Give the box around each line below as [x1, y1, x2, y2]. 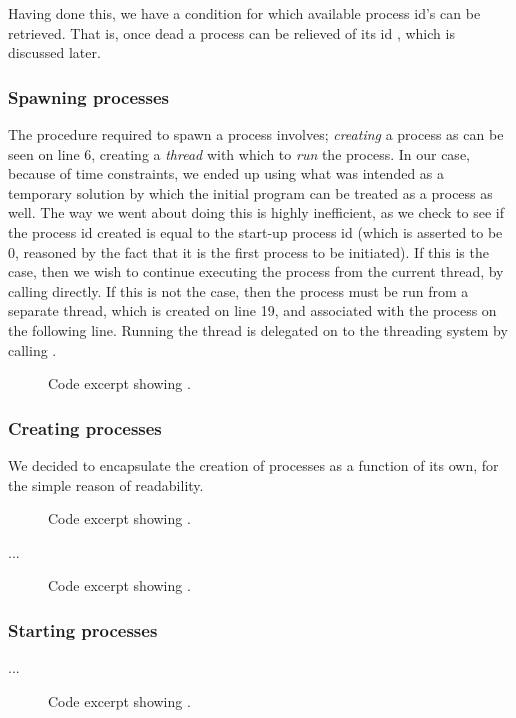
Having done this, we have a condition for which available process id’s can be [8, 3, 481, 23]
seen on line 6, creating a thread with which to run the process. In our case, [8, 143, 470, 164]
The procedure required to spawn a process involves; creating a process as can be [8, 124, 504, 144]
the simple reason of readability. [8, 474, 204, 495]
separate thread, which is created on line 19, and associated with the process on [8, 300, 497, 321]
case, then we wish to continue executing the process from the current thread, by [8, 261, 504, 282]
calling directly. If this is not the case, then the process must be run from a [8, 280, 469, 301]
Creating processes [8, 415, 162, 440]
